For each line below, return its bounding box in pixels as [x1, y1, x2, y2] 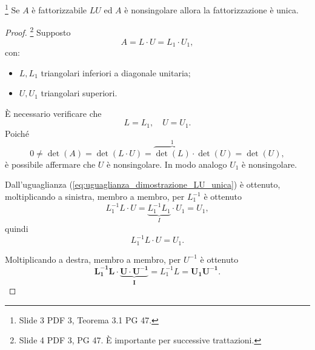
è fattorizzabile [31, 3, 87, 16]
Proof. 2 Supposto [5, 24, 71, 38]
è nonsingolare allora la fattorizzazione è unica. [124, 3, 299, 16]
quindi [5, 222, 28, 234]
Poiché [5, 127, 29, 139]
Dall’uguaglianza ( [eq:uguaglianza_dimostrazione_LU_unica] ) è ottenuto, [5, 178, 280, 191]
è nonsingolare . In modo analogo [107, 157, 227, 170]
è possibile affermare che [5, 157, 96, 170]
